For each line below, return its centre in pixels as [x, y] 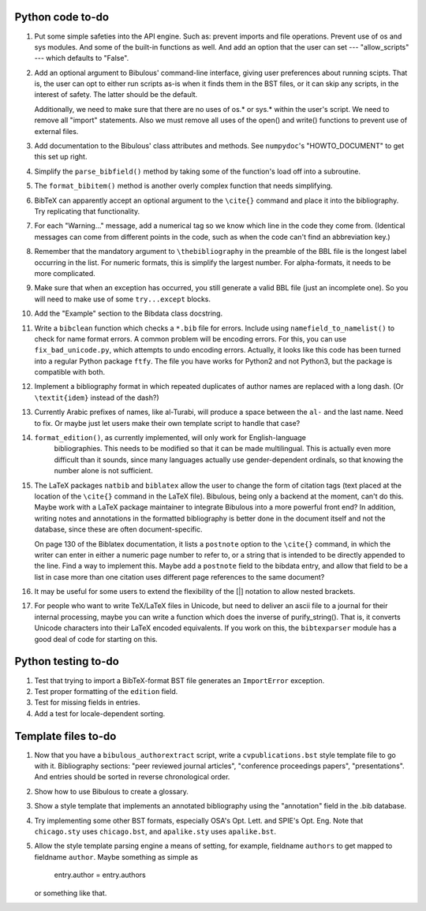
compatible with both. [70, 372]
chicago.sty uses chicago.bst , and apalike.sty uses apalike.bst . [155, 831]
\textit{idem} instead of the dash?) [97, 398]
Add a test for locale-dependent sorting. [100, 713]
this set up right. [61, 157]
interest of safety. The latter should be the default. [116, 95]
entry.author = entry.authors [100, 875]
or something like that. [71, 893]
